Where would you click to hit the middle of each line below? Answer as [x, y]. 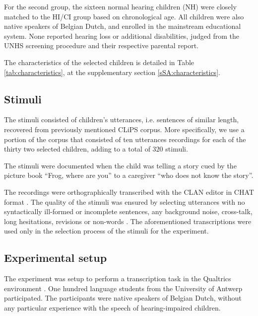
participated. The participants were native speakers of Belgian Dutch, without [123, 298]
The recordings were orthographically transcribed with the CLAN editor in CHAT [129, 192]
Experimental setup [56, 258]
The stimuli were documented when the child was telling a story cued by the [120, 165]
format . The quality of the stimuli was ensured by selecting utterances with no [125, 201]
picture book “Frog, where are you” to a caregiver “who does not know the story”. [129, 175]
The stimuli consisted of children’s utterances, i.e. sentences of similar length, [122, 119]
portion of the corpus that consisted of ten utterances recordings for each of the [125, 139]
